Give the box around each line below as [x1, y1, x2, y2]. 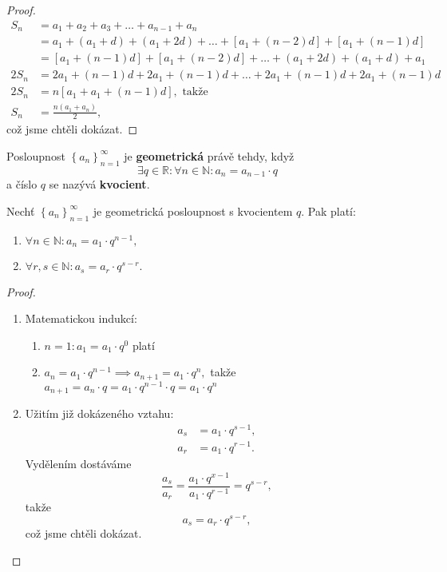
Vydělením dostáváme [25, 455, 132, 471]
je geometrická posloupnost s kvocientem [93, 202, 293, 219]
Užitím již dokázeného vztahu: [25, 405, 174, 422]
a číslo [6, 176, 38, 193]
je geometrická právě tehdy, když [124, 147, 295, 164]
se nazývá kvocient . [49, 176, 150, 193]
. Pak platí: [301, 202, 356, 219]
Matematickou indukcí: [25, 310, 137, 327]
